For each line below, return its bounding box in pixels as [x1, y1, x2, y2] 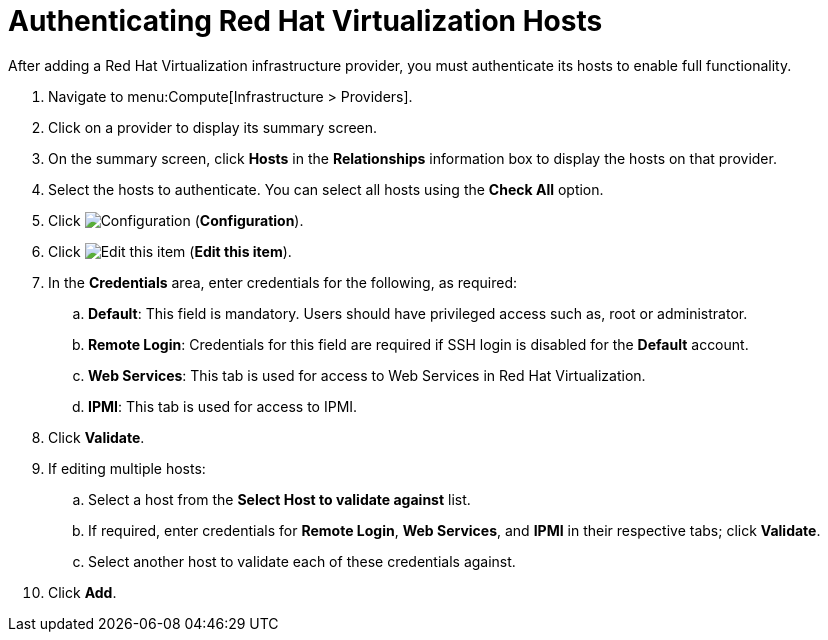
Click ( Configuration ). [48, 211, 304, 229]
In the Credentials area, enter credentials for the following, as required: [48, 273, 518, 291]
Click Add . [48, 583, 117, 601]
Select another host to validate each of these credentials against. [88, 552, 516, 570]
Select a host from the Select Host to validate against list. [88, 490, 471, 508]
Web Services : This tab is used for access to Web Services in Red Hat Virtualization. [88, 366, 646, 384]
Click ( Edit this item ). [48, 242, 292, 260]
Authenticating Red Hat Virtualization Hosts [8, 4, 603, 38]
